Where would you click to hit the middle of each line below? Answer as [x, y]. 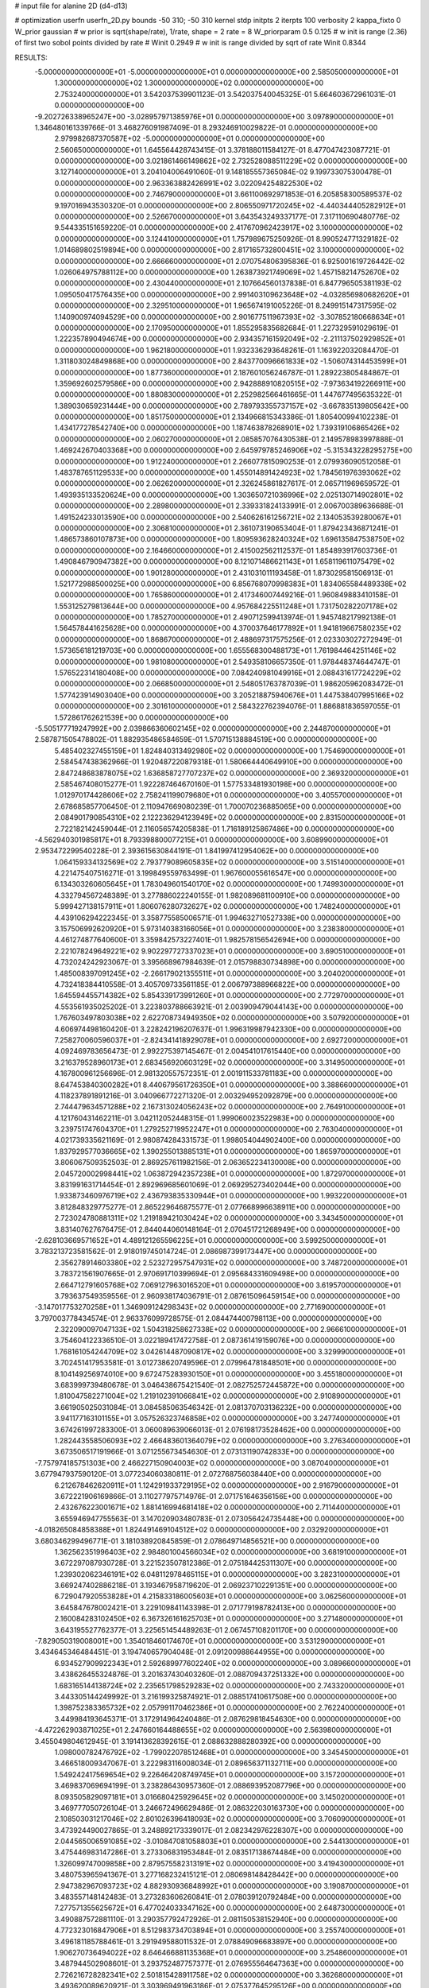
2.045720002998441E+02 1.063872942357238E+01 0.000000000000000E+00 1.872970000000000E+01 [230, 1174]
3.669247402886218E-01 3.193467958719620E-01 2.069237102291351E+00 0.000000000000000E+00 [226, 1586]
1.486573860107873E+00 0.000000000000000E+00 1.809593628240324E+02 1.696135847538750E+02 [230, 539]
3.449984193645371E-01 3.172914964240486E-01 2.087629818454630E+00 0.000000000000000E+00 [228, 1718]
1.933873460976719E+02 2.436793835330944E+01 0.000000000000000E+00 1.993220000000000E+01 [231, 1196]
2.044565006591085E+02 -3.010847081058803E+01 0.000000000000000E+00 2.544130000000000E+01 [232, 1842]
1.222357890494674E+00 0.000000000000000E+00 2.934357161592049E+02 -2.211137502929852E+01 [230, 339]
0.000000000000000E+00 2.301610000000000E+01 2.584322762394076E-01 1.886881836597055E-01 [227, 706]
